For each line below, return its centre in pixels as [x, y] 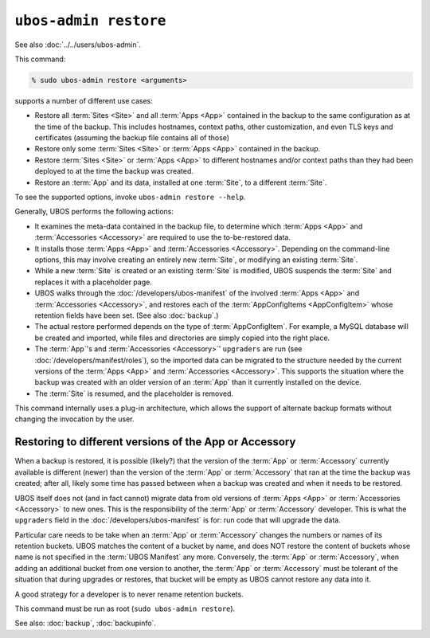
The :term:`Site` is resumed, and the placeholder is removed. [134, 393]
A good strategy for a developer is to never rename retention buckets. [129, 594]
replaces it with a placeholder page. [94, 282]
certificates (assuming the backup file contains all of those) [132, 138]
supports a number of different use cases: [84, 100]
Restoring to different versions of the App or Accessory [155, 442]
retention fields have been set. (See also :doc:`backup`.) [127, 315]
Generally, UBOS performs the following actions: [94, 212]
